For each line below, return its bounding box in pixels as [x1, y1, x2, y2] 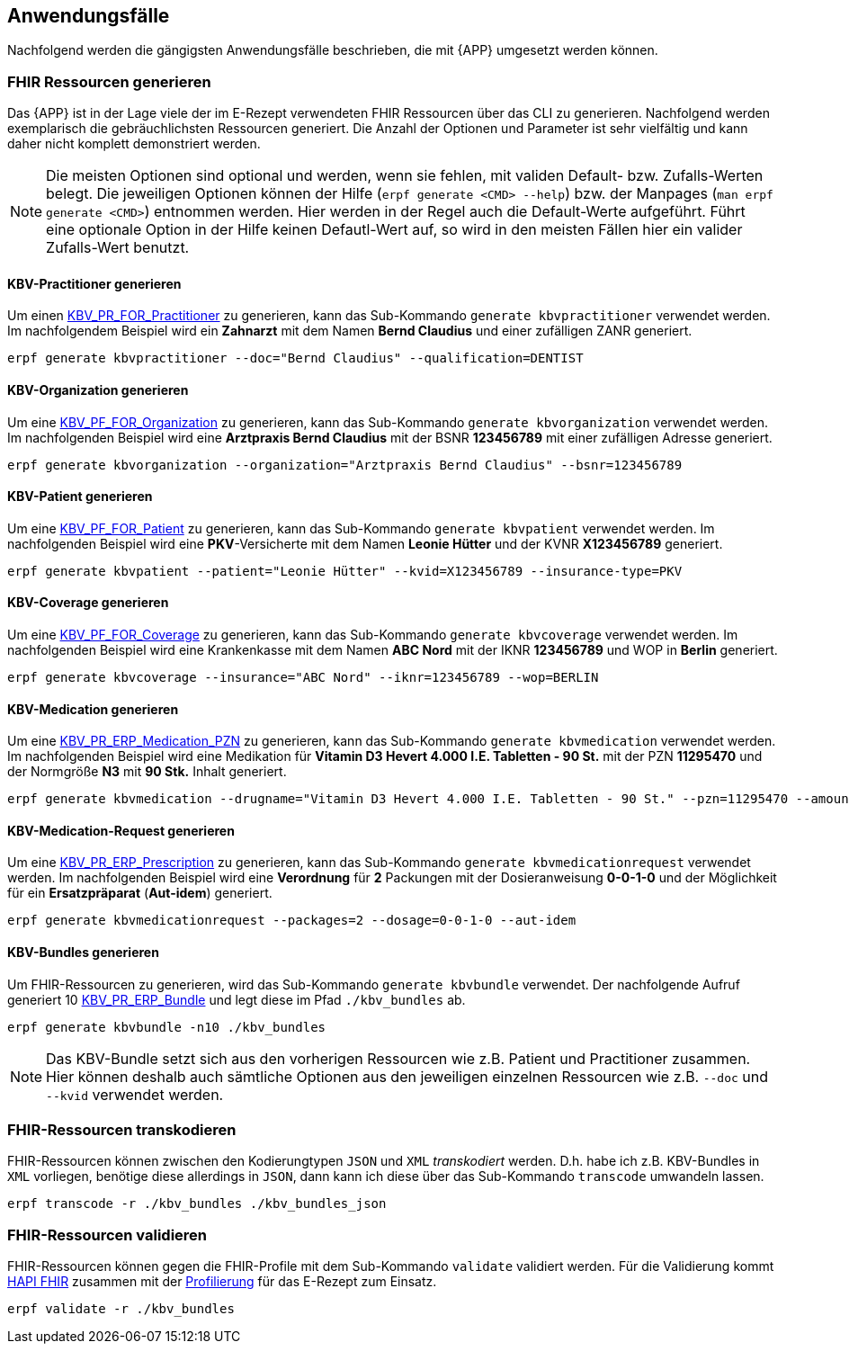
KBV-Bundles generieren [7, 944, 159, 961]
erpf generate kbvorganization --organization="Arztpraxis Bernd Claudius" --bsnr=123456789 [7, 457, 683, 472]
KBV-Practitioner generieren [7, 275, 182, 291]
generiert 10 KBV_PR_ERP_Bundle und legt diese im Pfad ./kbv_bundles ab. [7, 991, 466, 1007]
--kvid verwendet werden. [46, 1085, 224, 1104]
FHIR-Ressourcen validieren [7, 1225, 208, 1244]
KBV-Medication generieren [7, 701, 179, 717]
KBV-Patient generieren [7, 488, 153, 505]
